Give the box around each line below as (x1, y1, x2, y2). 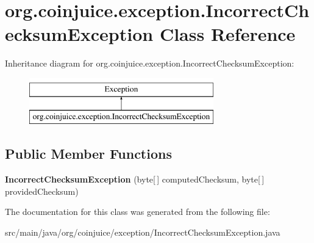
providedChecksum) (5, 184, 79, 197)
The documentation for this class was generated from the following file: (5, 205, 270, 218)
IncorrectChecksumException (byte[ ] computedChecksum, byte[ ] (5, 173, 265, 186)
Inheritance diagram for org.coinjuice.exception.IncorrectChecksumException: (5, 57, 294, 70)
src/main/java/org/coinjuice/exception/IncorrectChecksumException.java (5, 226, 280, 239)
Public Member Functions (5, 144, 172, 163)
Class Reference (159, 21, 296, 46)
